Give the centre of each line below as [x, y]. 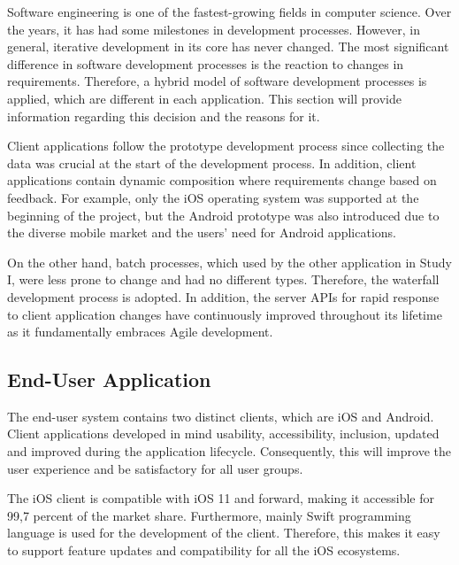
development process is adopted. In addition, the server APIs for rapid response [223, 296]
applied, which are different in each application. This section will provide [204, 98]
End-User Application [109, 379]
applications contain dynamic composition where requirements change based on [222, 180]
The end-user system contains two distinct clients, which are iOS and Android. [221, 416]
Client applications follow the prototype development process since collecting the [226, 146]
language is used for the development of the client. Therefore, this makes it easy [224, 533]
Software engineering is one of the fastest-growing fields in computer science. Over [229, 12]
